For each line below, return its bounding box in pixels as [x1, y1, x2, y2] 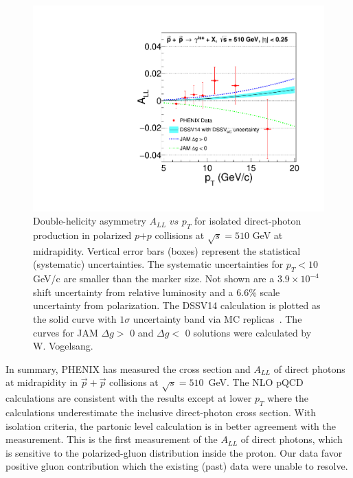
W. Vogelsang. [33, 339, 93, 353]
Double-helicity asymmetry [33, 214, 146, 228]
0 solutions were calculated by [185, 325, 312, 339]
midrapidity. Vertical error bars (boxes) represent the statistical [33, 243, 301, 258]
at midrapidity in [5, 375, 78, 389]
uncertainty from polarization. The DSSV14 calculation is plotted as [33, 298, 321, 312]
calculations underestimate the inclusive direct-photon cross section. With [5, 405, 317, 419]
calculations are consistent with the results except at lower [5, 391, 252, 405]
